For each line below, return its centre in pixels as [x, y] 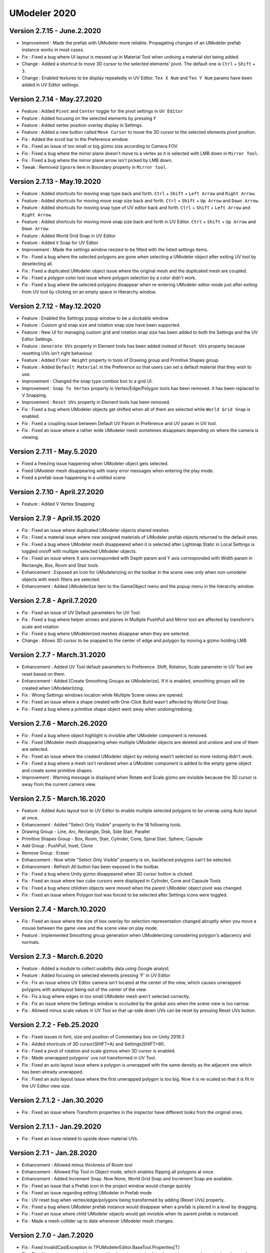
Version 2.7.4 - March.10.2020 [57, 909]
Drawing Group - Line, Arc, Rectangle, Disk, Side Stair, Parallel [86, 831]
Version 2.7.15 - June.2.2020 [55, 31]
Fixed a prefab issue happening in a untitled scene [74, 478]
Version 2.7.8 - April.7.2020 [53, 601]
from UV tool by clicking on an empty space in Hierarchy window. [89, 292]
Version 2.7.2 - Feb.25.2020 [54, 1025]
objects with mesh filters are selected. [61, 579]
